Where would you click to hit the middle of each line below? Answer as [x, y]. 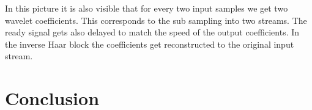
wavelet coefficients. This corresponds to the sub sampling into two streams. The [156, 20]
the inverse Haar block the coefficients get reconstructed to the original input [150, 44]
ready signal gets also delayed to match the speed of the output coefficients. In [152, 32]
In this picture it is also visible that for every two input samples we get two [147, 8]
